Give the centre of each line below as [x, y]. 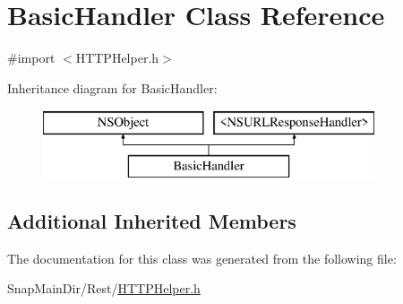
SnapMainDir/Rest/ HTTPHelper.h [104, 288]
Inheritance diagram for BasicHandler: [112, 87]
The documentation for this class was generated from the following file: [202, 258]
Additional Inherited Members [152, 220]
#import [31, 58]
